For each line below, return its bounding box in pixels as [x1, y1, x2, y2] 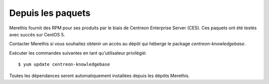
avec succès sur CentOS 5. [9, 31, 65, 37]
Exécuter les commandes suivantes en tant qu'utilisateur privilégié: [9, 50, 147, 56]
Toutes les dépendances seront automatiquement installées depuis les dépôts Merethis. [9, 73, 190, 79]
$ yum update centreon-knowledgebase [18, 62, 111, 67]
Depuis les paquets [9, 7, 91, 18]
